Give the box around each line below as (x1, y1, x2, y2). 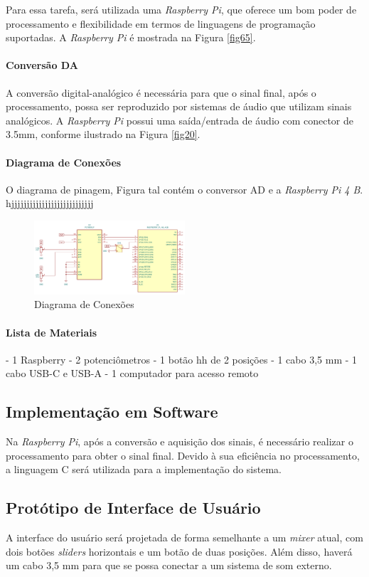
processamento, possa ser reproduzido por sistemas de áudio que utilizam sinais (6, 99, 352, 114)
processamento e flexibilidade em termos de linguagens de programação (6, 16, 316, 31)
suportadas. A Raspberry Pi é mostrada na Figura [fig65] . (6, 30, 256, 45)
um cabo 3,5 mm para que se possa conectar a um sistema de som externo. (6, 558, 332, 573)
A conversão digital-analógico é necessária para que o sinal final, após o (6, 85, 316, 100)
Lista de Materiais (6, 324, 97, 339)
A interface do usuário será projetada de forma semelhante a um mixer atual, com (6, 530, 363, 545)
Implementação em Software (6, 401, 218, 423)
